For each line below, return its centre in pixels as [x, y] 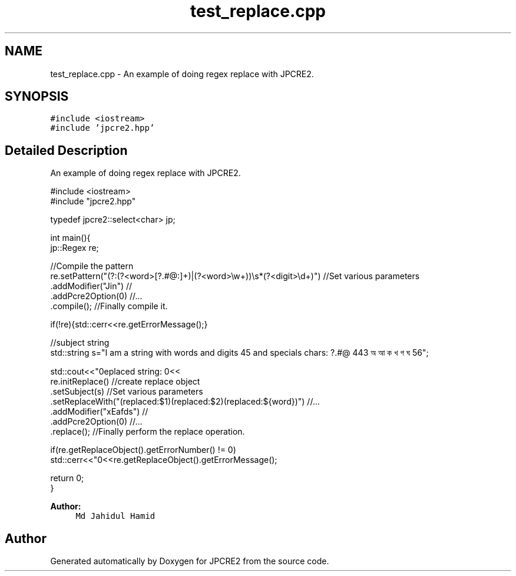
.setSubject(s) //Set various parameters [127, 392]
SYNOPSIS [37, 97]
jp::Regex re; [75, 248]
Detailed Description [66, 150]
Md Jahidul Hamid [115, 516]
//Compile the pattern [92, 266]
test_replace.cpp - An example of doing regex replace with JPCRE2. [182, 74]
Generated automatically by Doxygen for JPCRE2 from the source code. [190, 561]
